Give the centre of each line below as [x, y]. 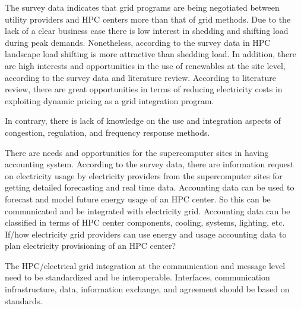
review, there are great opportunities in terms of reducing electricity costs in [144, 89]
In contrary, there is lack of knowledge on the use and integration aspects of [143, 121]
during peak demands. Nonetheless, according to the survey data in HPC [138, 42]
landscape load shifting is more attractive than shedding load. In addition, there [150, 54]
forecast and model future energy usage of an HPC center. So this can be [138, 199]
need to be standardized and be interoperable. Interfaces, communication [137, 277]
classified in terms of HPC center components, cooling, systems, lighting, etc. [145, 222]
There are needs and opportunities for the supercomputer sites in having [137, 152]
